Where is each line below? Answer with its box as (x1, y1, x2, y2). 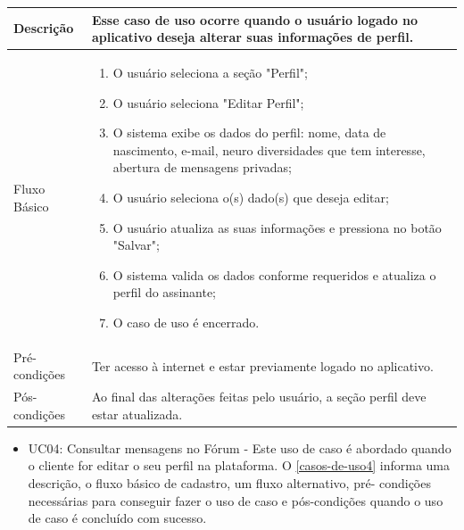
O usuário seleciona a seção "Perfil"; (112, 62, 308, 81)
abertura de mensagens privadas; (112, 158, 292, 177)
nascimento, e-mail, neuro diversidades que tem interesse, (112, 140, 426, 159)
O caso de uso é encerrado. (112, 312, 260, 331)
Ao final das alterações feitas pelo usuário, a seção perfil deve (91, 387, 427, 406)
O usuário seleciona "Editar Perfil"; (112, 93, 304, 112)
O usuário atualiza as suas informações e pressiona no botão (112, 218, 442, 236)
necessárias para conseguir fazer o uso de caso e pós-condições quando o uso (28, 491, 443, 509)
